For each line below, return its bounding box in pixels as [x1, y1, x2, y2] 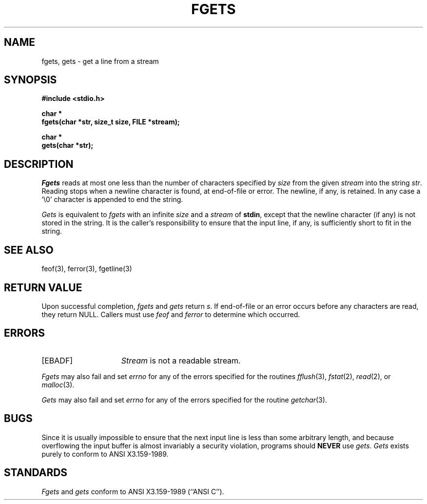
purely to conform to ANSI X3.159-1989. [41, 449, 169, 458]
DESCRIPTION [4, 158, 74, 170]
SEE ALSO [4, 243, 54, 256]
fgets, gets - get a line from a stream [41, 57, 159, 65]
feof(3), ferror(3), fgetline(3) [41, 264, 132, 273]
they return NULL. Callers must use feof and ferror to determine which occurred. [41, 310, 300, 319]
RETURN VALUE [4, 281, 82, 294]
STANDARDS [4, 466, 68, 479]
